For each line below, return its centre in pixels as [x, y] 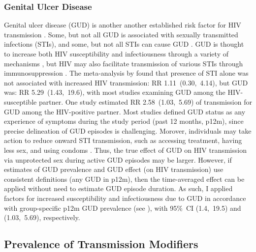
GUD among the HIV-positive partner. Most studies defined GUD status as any [125, 111]
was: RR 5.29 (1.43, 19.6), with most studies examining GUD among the [115, 92]
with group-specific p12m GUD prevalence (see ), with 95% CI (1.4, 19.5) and [123, 208]
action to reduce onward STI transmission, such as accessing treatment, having [123, 140]
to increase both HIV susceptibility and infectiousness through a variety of [116, 54]
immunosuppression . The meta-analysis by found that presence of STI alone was [126, 73]
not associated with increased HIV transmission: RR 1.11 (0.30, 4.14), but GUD [126, 82]
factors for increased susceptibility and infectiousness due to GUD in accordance [125, 198]
